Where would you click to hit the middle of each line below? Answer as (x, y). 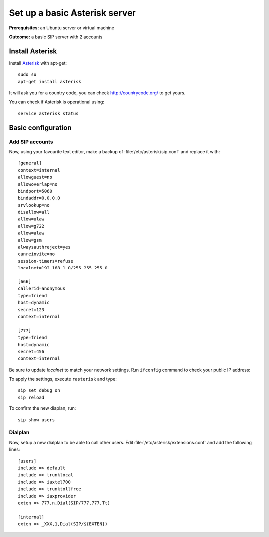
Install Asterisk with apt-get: (38, 63)
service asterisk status (48, 113)
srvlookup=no (34, 205)
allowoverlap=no (38, 184)
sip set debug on (39, 390)
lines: (15, 450)
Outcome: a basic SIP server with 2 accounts (56, 37)
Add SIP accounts (31, 142)
